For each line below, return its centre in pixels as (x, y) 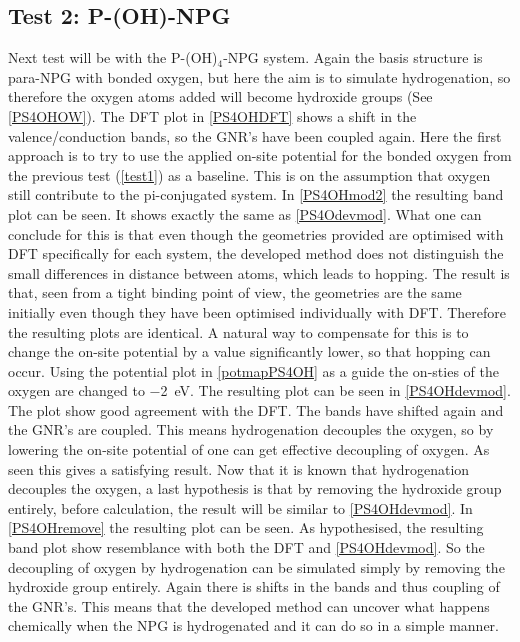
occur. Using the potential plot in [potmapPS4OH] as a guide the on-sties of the (253, 370)
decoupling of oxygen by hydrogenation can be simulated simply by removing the (256, 566)
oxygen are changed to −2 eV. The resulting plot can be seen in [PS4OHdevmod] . (259, 390)
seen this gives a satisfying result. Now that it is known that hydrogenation (239, 468)
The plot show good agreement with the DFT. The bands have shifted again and (256, 409)
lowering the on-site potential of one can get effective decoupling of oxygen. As (249, 449)
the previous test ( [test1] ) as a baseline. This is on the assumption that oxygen (249, 174)
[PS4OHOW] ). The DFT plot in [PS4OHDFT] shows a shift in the (212, 115)
